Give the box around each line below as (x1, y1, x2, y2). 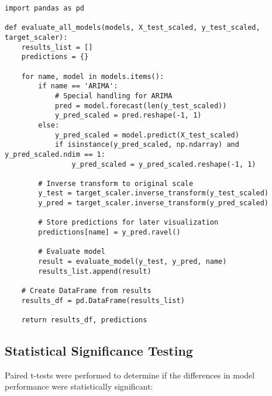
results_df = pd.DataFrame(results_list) (21, 296, 185, 305)
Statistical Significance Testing (5, 342, 193, 360)
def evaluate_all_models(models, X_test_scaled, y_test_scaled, (5, 23, 260, 32)
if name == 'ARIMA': (38, 82, 118, 91)
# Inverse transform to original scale (38, 179, 194, 188)
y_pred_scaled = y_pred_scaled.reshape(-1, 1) (71, 160, 256, 168)
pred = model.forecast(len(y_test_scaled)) (54, 101, 227, 110)
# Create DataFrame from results (21, 287, 152, 295)
